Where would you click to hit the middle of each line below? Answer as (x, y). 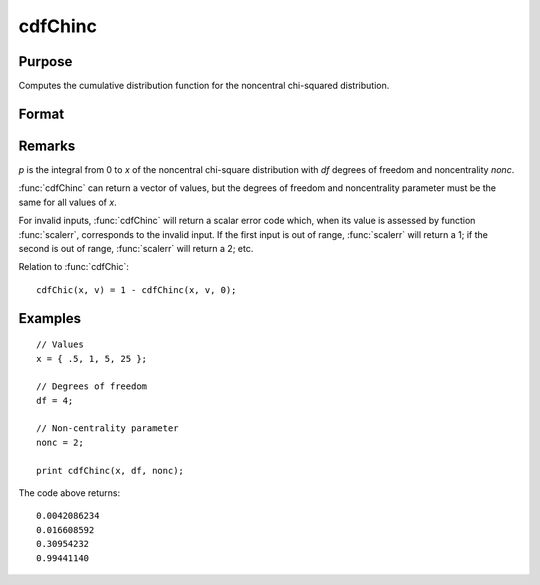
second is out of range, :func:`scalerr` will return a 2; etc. (136, 248)
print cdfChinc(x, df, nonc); (110, 470)
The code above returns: (69, 493)
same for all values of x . (67, 202)
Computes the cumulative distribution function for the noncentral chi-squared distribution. (204, 86)
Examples (50, 318)
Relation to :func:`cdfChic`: (74, 267)
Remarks (47, 145)
